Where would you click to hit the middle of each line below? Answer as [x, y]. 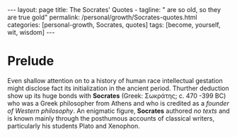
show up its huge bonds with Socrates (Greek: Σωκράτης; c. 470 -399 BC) [117, 95]
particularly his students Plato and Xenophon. [74, 126]
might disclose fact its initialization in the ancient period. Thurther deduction [118, 88]
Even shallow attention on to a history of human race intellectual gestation [115, 80]
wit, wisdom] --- [31, 32]
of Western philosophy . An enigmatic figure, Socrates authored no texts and [118, 111]
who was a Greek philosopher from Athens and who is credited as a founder [118, 103]
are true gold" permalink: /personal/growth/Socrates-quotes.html [102, 17]
